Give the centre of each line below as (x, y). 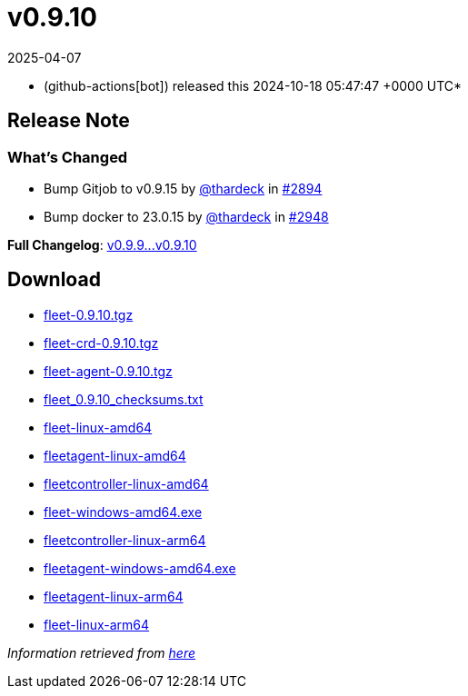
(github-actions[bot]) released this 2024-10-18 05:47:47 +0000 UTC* (253, 85)
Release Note (69, 121)
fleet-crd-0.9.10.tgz (101, 343)
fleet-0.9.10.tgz (89, 314)
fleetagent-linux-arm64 (114, 596)
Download (54, 280)
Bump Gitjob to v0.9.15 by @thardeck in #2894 (183, 188)
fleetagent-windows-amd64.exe (140, 568)
